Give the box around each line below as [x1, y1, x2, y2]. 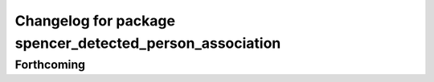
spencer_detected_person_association [14, 34, 281, 52]
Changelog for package [14, 12, 176, 29]
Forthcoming [14, 57, 86, 72]
